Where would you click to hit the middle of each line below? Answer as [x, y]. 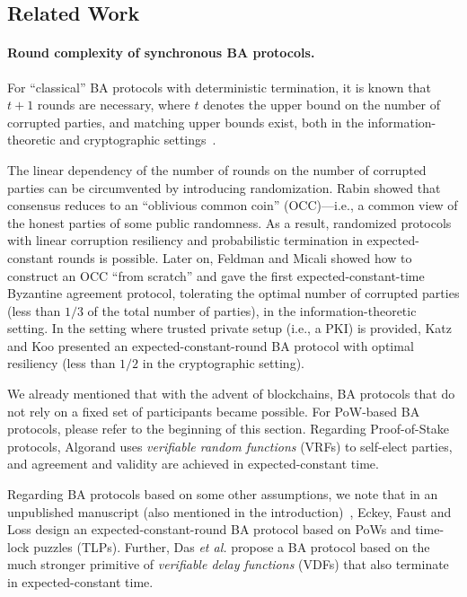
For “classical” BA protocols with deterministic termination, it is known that [219, 87]
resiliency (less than [62, 363]
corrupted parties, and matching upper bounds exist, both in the [185, 122]
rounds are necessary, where [114, 105]
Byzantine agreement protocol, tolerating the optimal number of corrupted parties [233, 293]
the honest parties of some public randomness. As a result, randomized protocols [229, 222]
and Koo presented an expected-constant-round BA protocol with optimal [211, 345]
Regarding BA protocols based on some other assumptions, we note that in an [223, 494]
